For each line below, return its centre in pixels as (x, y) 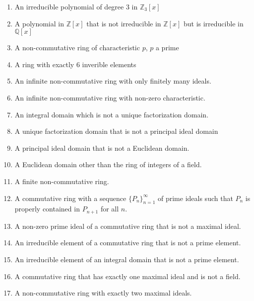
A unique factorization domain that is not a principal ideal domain (116, 131)
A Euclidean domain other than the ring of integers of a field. (108, 164)
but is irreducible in (213, 23)
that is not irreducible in (124, 23)
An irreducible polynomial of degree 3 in (76, 6)
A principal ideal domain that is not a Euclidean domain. (102, 148)
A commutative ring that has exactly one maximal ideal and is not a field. (127, 276)
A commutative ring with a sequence (70, 198)
